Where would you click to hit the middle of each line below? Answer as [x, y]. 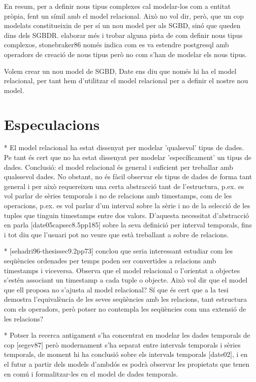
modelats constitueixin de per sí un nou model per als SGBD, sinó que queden [122, 25]
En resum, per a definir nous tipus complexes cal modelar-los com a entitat [117, 6]
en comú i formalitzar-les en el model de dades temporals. [91, 373]
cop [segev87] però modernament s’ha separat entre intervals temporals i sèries [122, 344]
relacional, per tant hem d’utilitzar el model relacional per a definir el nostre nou [126, 80]
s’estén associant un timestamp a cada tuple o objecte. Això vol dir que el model [126, 280]
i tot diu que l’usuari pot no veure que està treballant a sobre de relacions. [116, 234]
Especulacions [52, 124]
